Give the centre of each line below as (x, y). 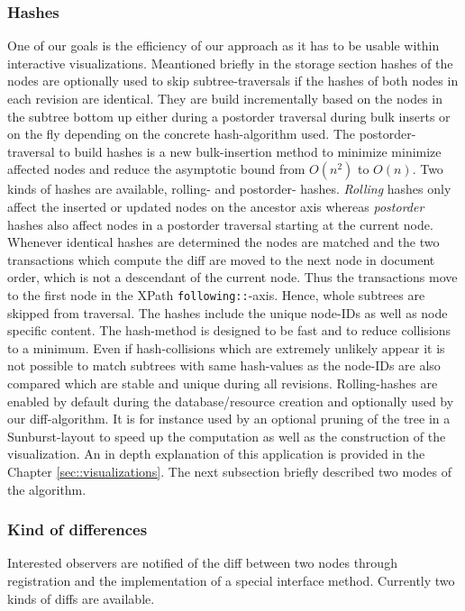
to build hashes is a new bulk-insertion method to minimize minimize (250, 151)
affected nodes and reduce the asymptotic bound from (156, 169)
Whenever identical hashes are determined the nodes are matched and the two (223, 242)
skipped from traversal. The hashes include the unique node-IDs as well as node (228, 312)
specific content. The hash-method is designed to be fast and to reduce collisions (229, 330)
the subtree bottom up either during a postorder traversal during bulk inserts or (229, 116)
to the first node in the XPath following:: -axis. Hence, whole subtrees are (216, 294)
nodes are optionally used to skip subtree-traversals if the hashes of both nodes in (233, 81)
